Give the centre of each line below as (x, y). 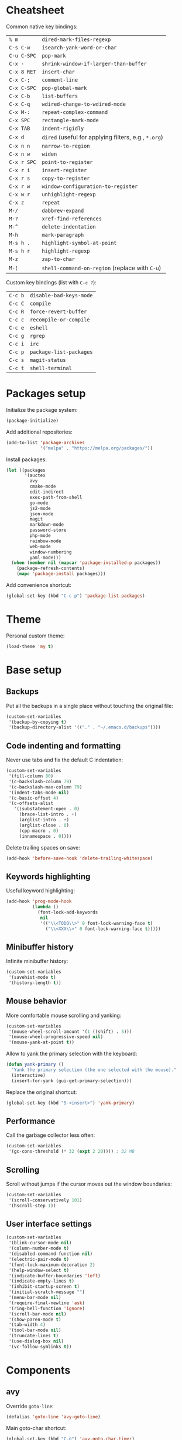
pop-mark (54, 56)
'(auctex (35, 476)
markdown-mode (47, 525)
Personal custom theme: (35, 636)
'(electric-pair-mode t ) (39, 1259)
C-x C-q (20, 104)
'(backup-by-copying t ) (37, 722)
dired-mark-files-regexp (76, 39)
